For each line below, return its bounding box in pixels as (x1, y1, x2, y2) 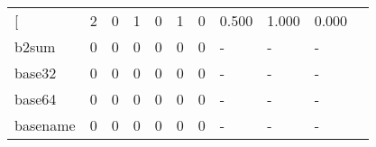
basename (14, 115, 76, 135)
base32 (14, 62, 57, 83)
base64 (14, 88, 57, 109)
